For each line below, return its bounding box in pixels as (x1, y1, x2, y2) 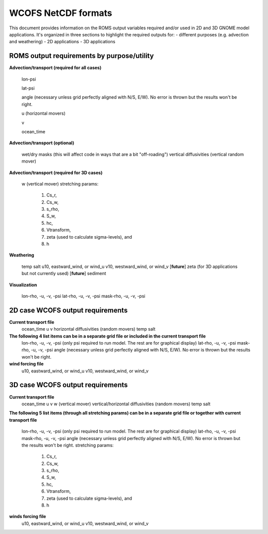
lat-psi (21, 85, 35, 91)
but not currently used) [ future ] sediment (21, 270, 106, 276)
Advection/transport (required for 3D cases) (9, 170, 103, 176)
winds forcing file (9, 514, 47, 520)
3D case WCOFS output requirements (9, 381, 128, 389)
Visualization (9, 281, 37, 288)
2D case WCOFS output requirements (9, 306, 128, 314)
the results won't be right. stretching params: (21, 442, 114, 448)
